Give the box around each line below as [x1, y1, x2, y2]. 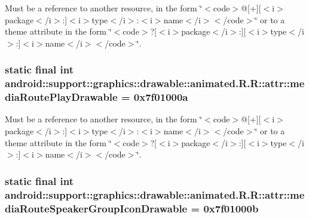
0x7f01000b [203, 201, 259, 215]
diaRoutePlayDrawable [5, 90, 118, 104]
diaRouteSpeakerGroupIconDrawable [5, 201, 188, 215]
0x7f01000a [133, 90, 188, 104]
